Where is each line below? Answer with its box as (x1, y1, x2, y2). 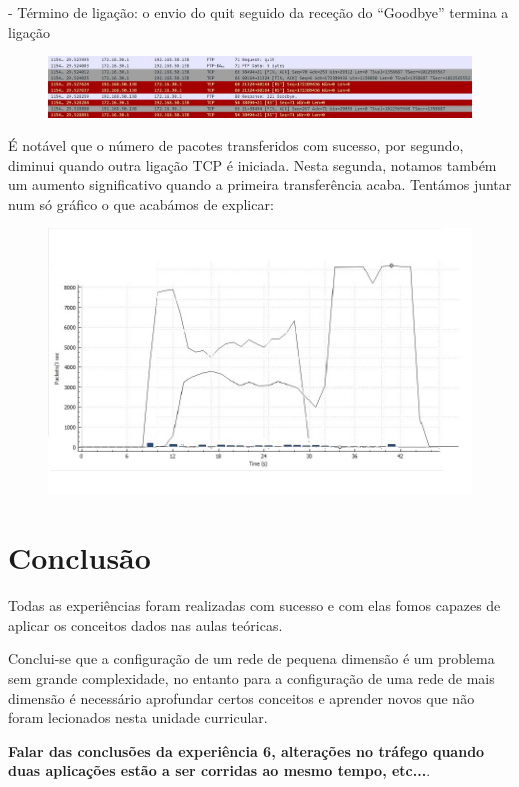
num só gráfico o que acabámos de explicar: (8, 193, 274, 214)
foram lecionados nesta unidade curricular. (8, 707, 268, 728)
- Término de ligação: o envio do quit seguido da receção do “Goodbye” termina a (8, 2, 509, 22)
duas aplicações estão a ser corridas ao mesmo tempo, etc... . (8, 760, 431, 781)
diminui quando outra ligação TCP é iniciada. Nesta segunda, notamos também (8, 154, 497, 175)
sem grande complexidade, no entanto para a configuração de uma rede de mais (8, 668, 495, 689)
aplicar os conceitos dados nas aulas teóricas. (8, 614, 283, 635)
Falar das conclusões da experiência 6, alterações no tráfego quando (8, 740, 485, 761)
